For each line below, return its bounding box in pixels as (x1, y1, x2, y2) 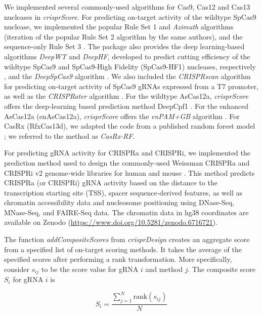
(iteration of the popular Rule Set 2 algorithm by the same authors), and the (4, 31, 243, 42)
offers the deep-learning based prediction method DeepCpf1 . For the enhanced (4, 100, 248, 111)
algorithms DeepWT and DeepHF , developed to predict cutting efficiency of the (4, 51, 250, 61)
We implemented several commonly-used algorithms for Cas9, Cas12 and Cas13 (4, 2, 250, 12)
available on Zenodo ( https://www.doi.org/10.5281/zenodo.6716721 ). (4, 217, 218, 227)
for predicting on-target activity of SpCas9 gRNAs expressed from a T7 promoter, (4, 81, 258, 91)
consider (4, 263, 29, 274)
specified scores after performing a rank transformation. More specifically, (4, 254, 232, 264)
